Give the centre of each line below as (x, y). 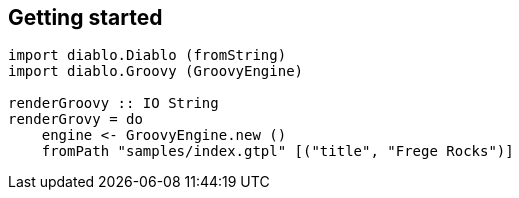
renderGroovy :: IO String (113, 103)
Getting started (85, 17)
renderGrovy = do (75, 119)
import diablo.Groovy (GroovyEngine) (156, 71)
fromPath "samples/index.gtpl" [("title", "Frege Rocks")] (277, 151)
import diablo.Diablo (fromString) (147, 55)
